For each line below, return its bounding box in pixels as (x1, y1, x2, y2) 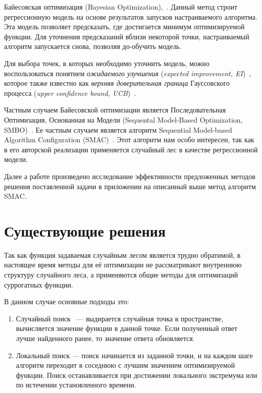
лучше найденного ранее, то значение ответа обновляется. (16, 332, 195, 343)
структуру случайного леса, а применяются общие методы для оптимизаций (4, 269, 238, 279)
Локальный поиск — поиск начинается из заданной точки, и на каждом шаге (16, 350, 253, 360)
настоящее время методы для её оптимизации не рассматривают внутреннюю (4, 259, 242, 270)
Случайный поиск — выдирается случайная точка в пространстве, (16, 313, 224, 323)
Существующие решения (4, 220, 166, 241)
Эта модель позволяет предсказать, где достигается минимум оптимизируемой (4, 21, 245, 32)
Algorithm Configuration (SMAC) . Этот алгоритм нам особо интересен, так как (4, 134, 254, 145)
